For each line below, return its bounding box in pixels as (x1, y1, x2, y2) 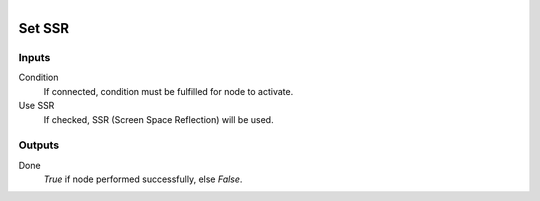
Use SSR (18, 100, 55, 112)
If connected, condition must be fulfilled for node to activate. (43, 85, 294, 97)
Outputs (18, 138, 60, 152)
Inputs (18, 50, 51, 64)
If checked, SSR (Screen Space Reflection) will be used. (43, 113, 274, 125)
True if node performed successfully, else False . (43, 173, 243, 185)
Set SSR (18, 20, 70, 37)
